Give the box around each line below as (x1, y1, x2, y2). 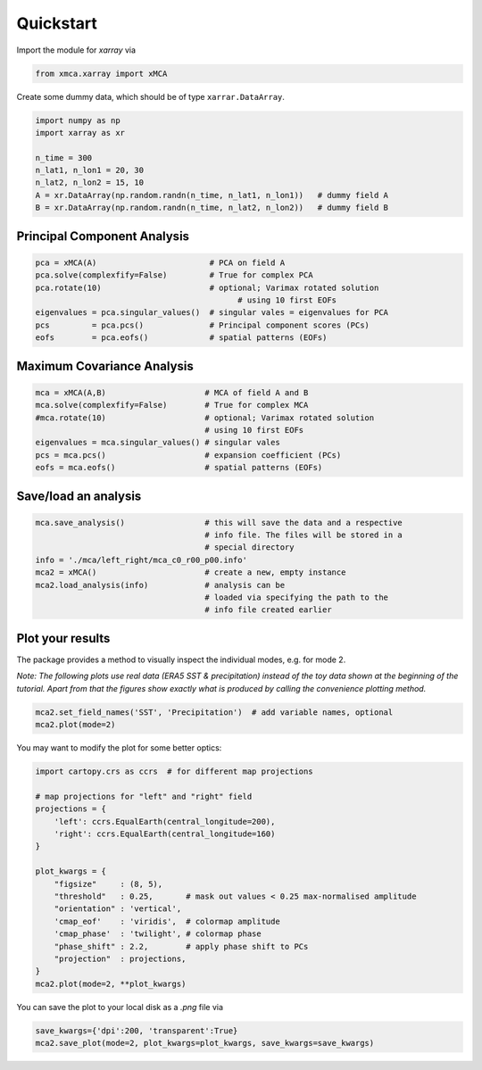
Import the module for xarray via (16, 45, 137, 55)
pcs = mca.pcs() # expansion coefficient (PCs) (35, 450, 342, 460)
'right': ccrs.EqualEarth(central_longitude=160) (54, 829, 276, 839)
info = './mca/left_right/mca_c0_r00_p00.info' (35, 554, 247, 565)
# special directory (204, 543, 295, 552)
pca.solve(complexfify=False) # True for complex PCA (35, 270, 313, 280)
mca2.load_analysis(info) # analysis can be (35, 580, 286, 590)
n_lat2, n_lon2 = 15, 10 (35, 178, 145, 187)
